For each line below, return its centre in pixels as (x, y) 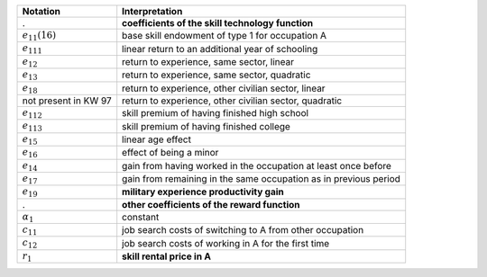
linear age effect (156, 139)
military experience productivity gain (203, 192)
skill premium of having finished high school (216, 113)
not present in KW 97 (67, 101)
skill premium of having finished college (206, 126)
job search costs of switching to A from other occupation (243, 230)
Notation (41, 11)
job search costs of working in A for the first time (226, 243)
